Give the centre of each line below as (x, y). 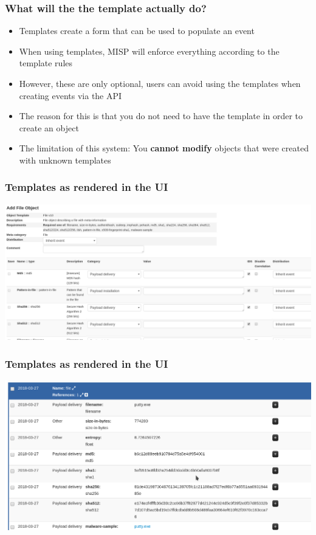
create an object (49, 127)
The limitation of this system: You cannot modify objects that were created (164, 148)
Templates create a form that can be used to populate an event (137, 31)
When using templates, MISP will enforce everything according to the (149, 51)
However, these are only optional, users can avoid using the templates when (160, 83)
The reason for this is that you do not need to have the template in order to (161, 116)
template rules (46, 63)
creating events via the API (70, 95)
